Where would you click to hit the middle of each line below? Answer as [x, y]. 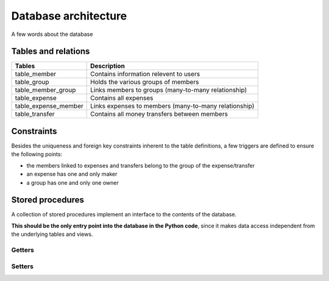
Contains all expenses [122, 98]
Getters [23, 250]
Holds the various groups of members [145, 82]
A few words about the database [52, 34]
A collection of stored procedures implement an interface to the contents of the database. [124, 215]
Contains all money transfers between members [159, 114]
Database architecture [69, 16]
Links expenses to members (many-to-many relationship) [172, 106]
